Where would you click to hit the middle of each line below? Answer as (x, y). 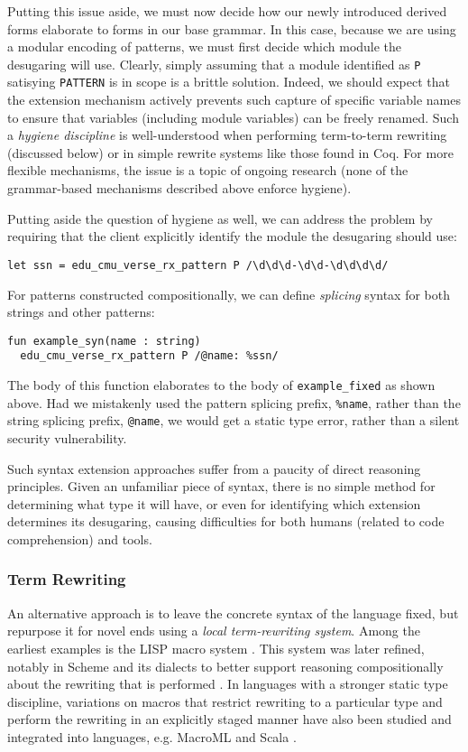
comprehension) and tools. (80, 538)
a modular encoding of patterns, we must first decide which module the (205, 46)
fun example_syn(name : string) (104, 341)
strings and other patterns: (81, 312)
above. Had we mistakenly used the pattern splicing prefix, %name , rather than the (234, 402)
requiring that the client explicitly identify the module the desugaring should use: (232, 236)
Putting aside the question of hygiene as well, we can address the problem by (220, 218)
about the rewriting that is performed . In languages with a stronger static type (228, 684)
